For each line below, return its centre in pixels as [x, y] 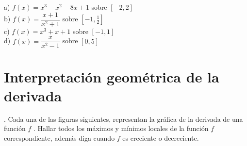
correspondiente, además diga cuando [59, 138]
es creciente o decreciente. [161, 138]
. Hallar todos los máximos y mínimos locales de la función [121, 128]
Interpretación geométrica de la [112, 76]
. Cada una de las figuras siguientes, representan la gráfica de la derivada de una [123, 119]
